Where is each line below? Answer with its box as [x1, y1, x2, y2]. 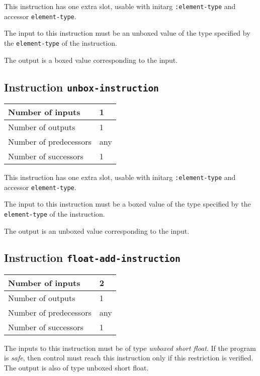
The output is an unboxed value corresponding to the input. [4, 225, 190, 236]
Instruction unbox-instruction [4, 79, 159, 95]
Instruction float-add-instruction [4, 250, 181, 265]
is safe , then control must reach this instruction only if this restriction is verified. [4, 352, 253, 363]
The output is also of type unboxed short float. [4, 362, 149, 373]
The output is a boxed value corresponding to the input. [4, 54, 178, 65]
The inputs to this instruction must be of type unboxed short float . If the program [4, 342, 256, 353]
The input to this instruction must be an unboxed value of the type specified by [4, 28, 250, 38]
